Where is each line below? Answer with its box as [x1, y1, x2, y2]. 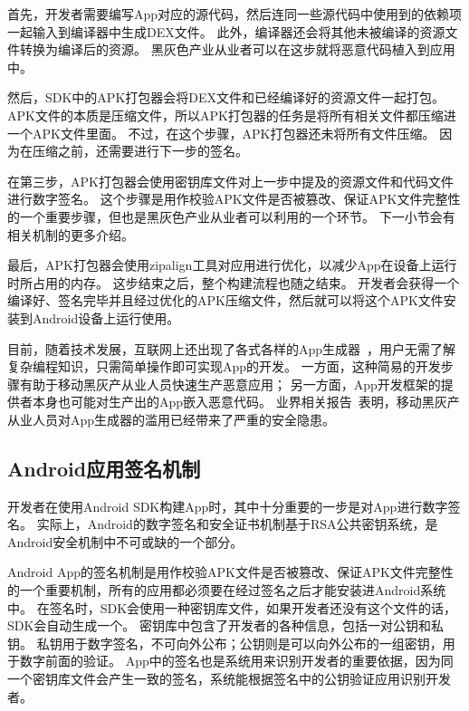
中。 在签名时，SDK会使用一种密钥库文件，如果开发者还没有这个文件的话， [7, 598, 457, 617]
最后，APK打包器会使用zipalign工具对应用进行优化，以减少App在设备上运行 [7, 255, 457, 274]
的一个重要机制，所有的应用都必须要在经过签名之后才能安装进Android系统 [7, 581, 446, 600]
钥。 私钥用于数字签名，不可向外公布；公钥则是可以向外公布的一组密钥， [7, 633, 443, 652]
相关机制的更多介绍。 [7, 225, 134, 244]
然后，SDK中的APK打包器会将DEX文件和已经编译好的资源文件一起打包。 [7, 88, 445, 107]
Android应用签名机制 [7, 454, 201, 482]
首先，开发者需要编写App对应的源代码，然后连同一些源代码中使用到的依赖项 [7, 5, 463, 23]
